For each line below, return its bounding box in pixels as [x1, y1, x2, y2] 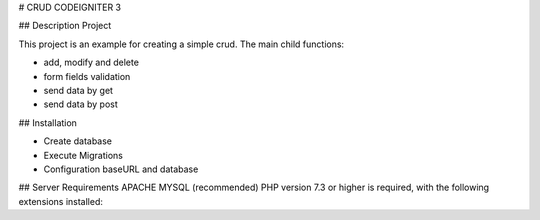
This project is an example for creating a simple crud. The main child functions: [18, 38, 345, 50]
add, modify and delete [43, 56, 140, 69]
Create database [43, 135, 113, 147]
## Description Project [18, 20, 112, 32]
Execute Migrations [43, 149, 124, 161]
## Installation [18, 116, 77, 129]
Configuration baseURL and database [43, 163, 199, 175]
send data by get [43, 84, 114, 96]
